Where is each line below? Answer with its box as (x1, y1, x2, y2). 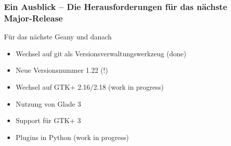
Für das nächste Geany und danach (4, 31, 112, 42)
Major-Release (4, 11, 63, 24)
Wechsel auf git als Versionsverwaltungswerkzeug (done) (15, 48, 186, 58)
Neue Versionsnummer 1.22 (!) (15, 65, 108, 75)
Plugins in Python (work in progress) (15, 132, 129, 142)
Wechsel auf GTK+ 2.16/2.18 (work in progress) (15, 81, 164, 92)
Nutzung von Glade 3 (15, 98, 81, 109)
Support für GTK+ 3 (15, 115, 81, 126)
